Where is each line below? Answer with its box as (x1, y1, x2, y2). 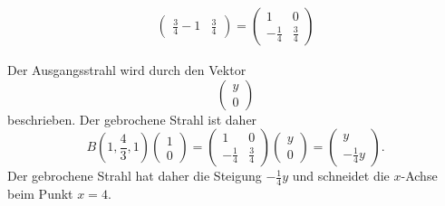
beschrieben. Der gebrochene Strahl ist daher (7, 109, 257, 128)
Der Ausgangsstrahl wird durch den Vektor (7, 61, 247, 80)
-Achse (401, 166, 438, 185)
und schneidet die (292, 166, 390, 185)
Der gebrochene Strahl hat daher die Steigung (7, 166, 262, 185)
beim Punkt (7, 184, 73, 203)
